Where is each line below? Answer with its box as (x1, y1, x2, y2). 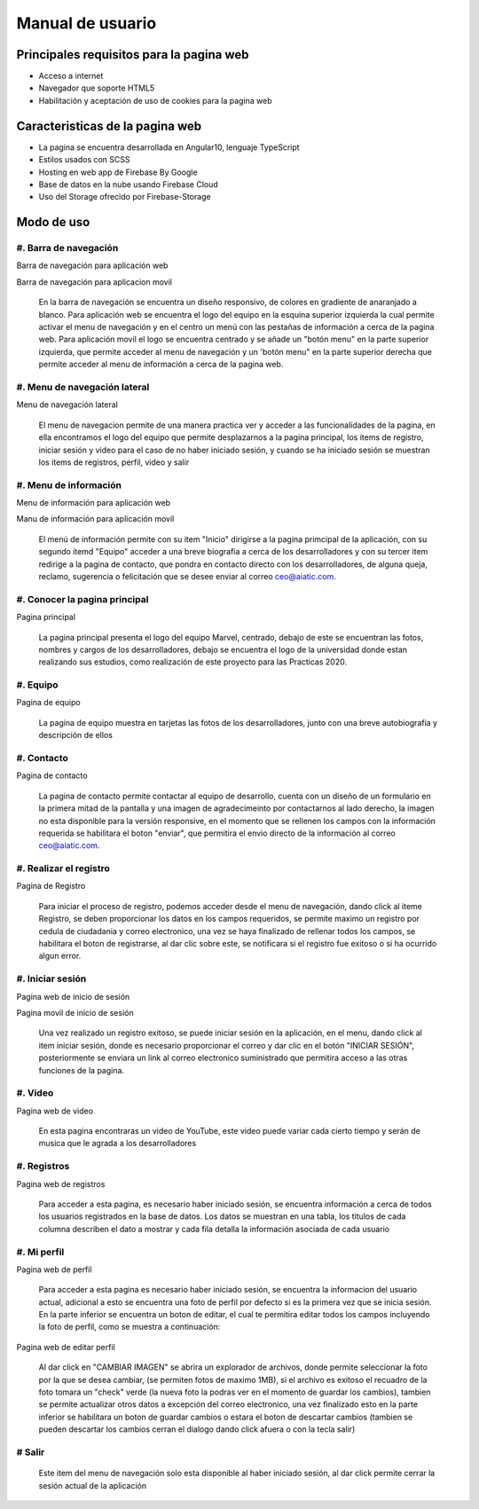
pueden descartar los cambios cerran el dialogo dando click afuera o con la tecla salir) (38, 1424, 356, 1434)
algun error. (38, 950, 82, 962)
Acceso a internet (38, 71, 104, 82)
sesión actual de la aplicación (38, 1480, 146, 1490)
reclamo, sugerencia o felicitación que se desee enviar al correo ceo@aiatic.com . (38, 571, 336, 581)
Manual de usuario (16, 13, 157, 33)
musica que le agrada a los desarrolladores (38, 1138, 197, 1149)
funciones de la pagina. (38, 1065, 124, 1075)
